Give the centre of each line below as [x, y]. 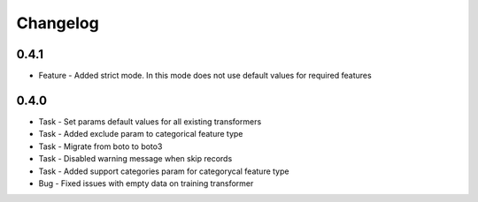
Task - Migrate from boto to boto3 [100, 146]
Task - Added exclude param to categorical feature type [141, 134]
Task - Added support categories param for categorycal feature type [164, 171]
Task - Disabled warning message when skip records [135, 159]
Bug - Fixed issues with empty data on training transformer [146, 183]
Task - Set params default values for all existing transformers [150, 121]
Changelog [58, 23]
